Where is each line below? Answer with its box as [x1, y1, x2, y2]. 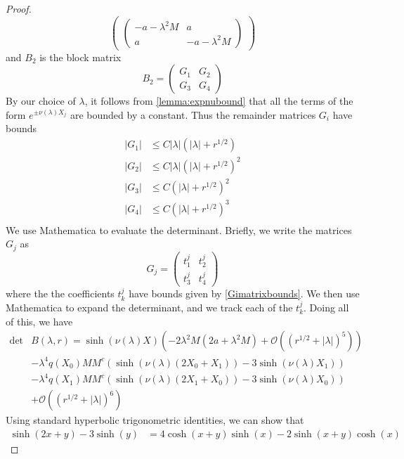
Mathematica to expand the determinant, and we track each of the [6, 299, 293, 314]
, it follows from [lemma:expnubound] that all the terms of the [84, 93, 353, 108]
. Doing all [304, 299, 349, 314]
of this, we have [6, 313, 73, 328]
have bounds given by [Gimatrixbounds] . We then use [129, 286, 360, 301]
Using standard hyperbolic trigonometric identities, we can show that [6, 413, 304, 427]
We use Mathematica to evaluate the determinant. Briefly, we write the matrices [6, 222, 352, 237]
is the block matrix [39, 49, 122, 64]
